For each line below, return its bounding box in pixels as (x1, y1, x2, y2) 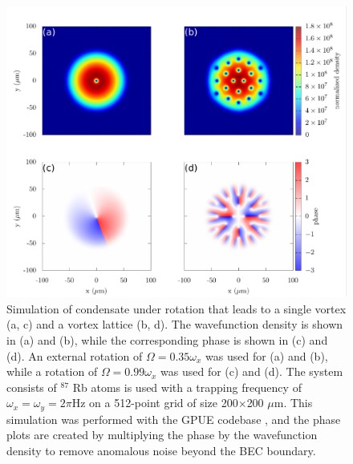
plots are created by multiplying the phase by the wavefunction (6, 426, 318, 443)
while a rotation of (6, 363, 98, 380)
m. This (274, 394, 313, 411)
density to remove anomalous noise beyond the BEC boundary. (6, 442, 316, 458)
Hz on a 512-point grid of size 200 (71, 394, 238, 411)
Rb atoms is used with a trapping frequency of (72, 378, 302, 395)
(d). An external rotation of (6, 347, 143, 364)
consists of (6, 378, 57, 395)
